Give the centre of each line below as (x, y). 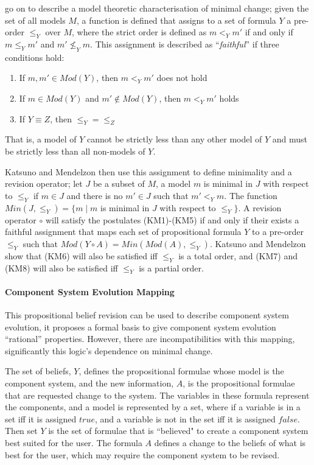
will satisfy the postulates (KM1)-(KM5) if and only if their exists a (172, 219)
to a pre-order (278, 232)
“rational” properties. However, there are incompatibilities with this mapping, (150, 339)
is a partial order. (171, 267)
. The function (251, 195)
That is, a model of (41, 139)
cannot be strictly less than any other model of (174, 139)
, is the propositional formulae (239, 383)
